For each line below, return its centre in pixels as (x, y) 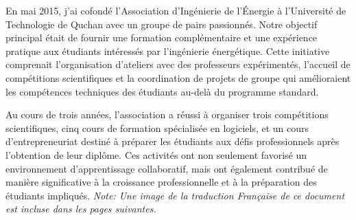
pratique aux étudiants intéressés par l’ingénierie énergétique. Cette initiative (168, 51)
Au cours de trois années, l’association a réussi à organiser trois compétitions (167, 114)
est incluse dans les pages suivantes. (81, 209)
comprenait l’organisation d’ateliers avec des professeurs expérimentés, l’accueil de (178, 64)
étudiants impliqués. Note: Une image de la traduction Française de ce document (175, 195)
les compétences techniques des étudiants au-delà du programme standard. (162, 91)
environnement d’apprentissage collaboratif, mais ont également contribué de (167, 168)
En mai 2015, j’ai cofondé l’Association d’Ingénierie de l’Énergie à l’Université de (176, 10)
